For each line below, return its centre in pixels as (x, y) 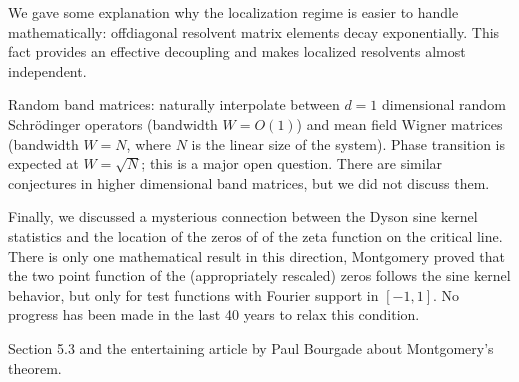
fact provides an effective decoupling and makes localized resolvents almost (237, 51)
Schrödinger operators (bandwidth (113, 123)
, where (148, 143)
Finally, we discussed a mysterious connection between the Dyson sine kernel (243, 216)
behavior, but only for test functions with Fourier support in (193, 294)
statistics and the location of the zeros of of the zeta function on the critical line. (255, 235)
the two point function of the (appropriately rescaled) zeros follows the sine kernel (259, 275)
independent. (47, 70)
